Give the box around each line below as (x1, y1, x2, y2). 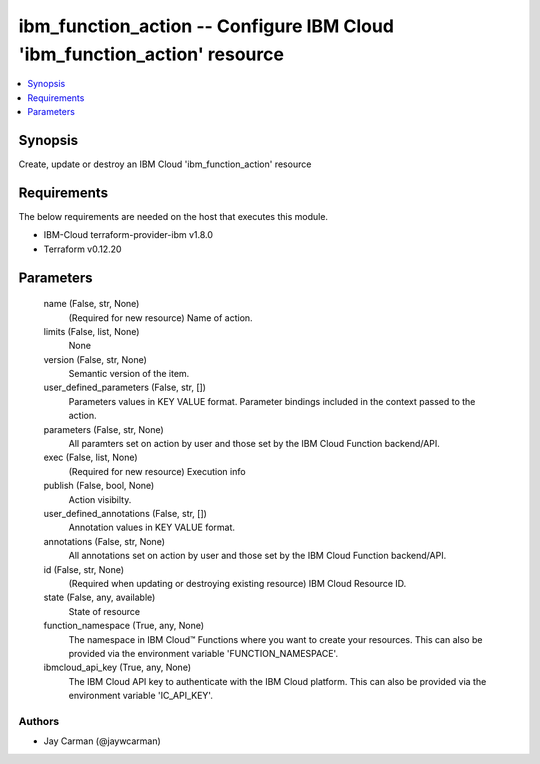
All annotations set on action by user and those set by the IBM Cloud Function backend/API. (68, 550, 447, 562)
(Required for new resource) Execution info (68, 465, 246, 477)
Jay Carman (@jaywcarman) (43, 735, 162, 747)
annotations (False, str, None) (43, 535, 165, 547)
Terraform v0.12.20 (43, 243, 122, 255)
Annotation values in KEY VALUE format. (68, 521, 235, 534)
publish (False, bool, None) (43, 480, 155, 492)
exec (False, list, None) (43, 451, 139, 464)
